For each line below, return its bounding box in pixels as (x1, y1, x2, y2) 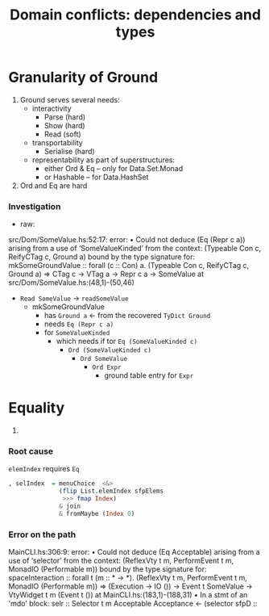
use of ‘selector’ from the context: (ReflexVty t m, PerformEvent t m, (8, 555, 234, 566)
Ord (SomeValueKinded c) (68, 346, 151, 354)
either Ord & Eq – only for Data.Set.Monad (43, 163, 184, 173)
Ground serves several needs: (19, 94, 120, 104)
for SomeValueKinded (43, 328, 110, 337)
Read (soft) (43, 129, 82, 139)
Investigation (8, 200, 61, 212)
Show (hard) (43, 120, 86, 130)
